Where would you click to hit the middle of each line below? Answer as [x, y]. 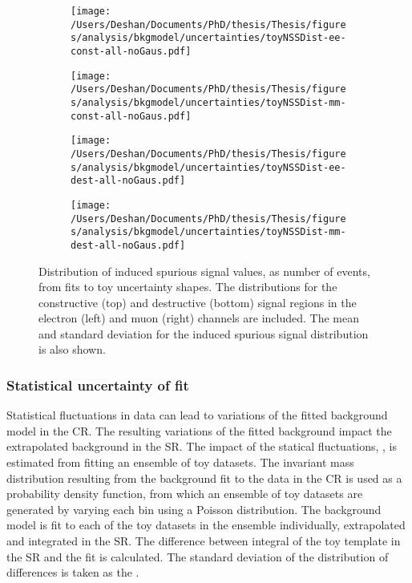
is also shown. [72, 349]
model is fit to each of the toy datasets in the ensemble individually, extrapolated [206, 525]
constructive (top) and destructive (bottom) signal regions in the [198, 302]
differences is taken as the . [73, 572]
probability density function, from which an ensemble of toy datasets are [185, 494]
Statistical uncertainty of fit [98, 385]
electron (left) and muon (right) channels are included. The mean [199, 318]
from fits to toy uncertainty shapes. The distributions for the [188, 287]
